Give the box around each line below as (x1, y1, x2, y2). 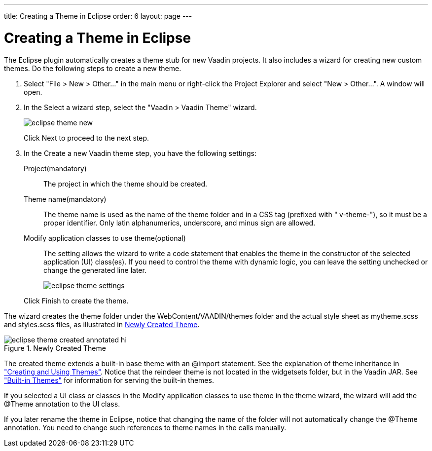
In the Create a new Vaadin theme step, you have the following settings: (24, 149, 256, 157)
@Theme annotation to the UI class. (4, 399, 120, 408)
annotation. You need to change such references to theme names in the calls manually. (4, 423, 287, 432)
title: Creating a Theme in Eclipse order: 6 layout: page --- (4, 12, 192, 20)
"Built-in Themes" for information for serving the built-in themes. (4, 376, 214, 384)
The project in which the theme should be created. (43, 179, 208, 188)
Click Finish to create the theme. (24, 296, 129, 305)
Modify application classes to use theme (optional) (24, 233, 186, 242)
